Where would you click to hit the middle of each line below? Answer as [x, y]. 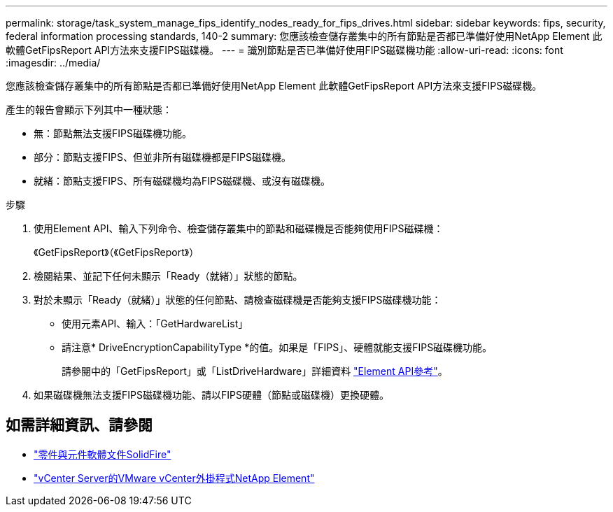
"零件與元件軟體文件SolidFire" [103, 454]
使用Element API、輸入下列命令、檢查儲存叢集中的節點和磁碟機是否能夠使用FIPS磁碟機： [239, 228]
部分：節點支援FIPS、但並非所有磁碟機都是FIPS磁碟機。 [162, 157]
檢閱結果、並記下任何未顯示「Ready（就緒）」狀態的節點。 [168, 276]
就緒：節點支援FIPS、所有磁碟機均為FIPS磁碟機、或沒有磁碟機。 [182, 181]
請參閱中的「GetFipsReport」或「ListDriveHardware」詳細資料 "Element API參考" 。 [255, 371]
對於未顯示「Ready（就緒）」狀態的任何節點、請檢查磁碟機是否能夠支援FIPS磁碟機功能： [238, 300]
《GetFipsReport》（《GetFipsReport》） [117, 252]
